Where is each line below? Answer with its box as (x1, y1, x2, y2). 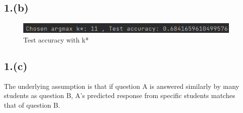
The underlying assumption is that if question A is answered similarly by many (4, 81, 240, 91)
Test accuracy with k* (23, 34, 89, 44)
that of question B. (4, 99, 60, 110)
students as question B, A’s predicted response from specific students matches (4, 90, 235, 100)
